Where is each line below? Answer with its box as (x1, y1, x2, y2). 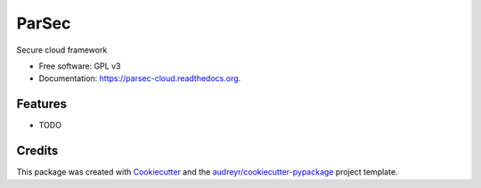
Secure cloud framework (16, 45, 108, 55)
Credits (16, 143, 59, 159)
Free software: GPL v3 (38, 61, 121, 71)
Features (16, 96, 67, 111)
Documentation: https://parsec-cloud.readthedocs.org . (38, 73, 241, 84)
